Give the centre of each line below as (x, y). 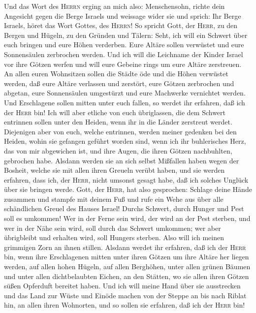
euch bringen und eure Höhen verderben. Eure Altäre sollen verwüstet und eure (124, 45)
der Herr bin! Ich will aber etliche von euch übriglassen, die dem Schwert (115, 112)
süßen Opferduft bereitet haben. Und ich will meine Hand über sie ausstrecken (122, 286)
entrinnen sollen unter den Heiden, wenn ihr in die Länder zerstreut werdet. (118, 122)
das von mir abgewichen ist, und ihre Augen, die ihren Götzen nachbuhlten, (118, 150)
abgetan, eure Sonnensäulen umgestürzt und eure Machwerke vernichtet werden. (125, 93)
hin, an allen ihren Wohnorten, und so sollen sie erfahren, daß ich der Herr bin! (125, 305)
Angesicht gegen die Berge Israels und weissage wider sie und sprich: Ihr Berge (123, 16)
